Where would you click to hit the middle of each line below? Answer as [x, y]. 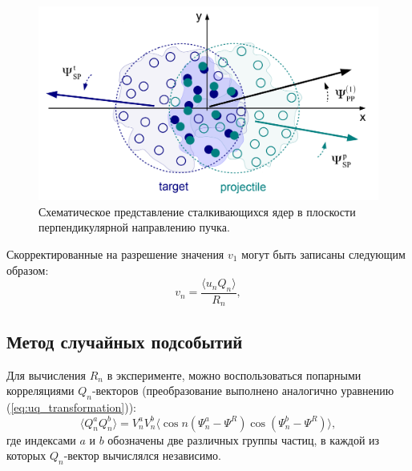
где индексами [41, 439]
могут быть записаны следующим [323, 254]
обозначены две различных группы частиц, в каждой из [244, 439]
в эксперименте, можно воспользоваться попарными [234, 374]
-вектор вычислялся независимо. [142, 455]
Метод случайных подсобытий [125, 341]
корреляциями [40, 390]
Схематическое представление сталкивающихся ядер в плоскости [197, 211]
